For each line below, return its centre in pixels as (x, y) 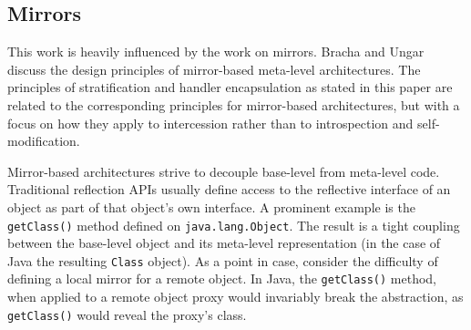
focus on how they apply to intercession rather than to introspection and (210, 123)
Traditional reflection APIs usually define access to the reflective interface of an (229, 189)
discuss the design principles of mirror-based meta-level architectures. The (214, 69)
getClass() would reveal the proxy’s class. (127, 314)
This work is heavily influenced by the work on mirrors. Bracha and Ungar (216, 52)
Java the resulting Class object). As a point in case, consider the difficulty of (223, 260)
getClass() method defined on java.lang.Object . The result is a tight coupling (234, 225)
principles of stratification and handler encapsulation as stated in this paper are (230, 87)
